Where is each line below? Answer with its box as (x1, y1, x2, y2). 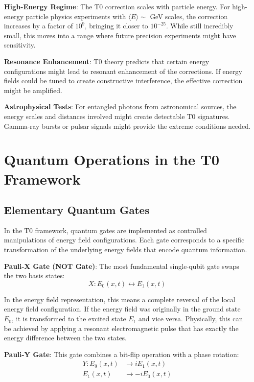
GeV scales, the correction (150, 11, 228, 21)
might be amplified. (4, 85, 63, 95)
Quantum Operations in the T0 (4, 149, 220, 169)
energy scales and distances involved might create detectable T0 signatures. (4, 111, 230, 121)
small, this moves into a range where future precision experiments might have (4, 30, 236, 40)
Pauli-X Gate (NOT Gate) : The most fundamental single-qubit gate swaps (4, 261, 239, 271)
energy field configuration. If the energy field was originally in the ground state (4, 304, 241, 314)
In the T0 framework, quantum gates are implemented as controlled (4, 225, 207, 235)
